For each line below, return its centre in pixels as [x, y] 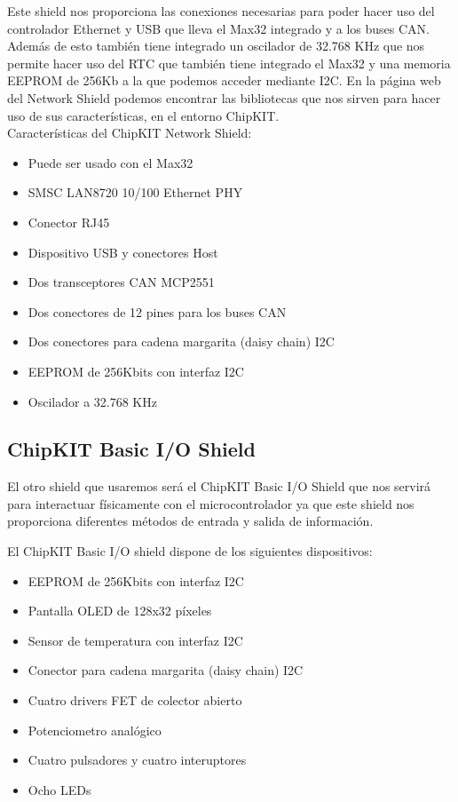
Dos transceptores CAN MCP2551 [121, 282]
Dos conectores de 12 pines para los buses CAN [157, 311]
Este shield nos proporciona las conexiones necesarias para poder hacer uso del [221, 11]
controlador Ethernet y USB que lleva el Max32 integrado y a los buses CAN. [218, 28]
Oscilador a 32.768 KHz [92, 401]
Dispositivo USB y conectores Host [123, 252]
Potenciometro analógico [95, 730]
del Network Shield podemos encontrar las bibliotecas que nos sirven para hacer [224, 97]
